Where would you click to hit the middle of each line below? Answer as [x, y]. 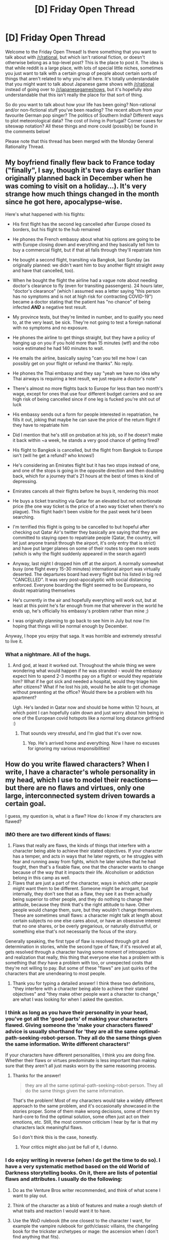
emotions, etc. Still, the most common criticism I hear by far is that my [85, 1122]
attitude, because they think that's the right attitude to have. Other [81, 905]
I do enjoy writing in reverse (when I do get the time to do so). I [83, 1160]
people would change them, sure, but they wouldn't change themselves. [88, 910]
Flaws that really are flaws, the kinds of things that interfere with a [81, 846]
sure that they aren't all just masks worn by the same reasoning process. [81, 1066]
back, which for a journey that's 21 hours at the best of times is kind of [86, 476]
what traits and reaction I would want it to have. [62, 1211]
